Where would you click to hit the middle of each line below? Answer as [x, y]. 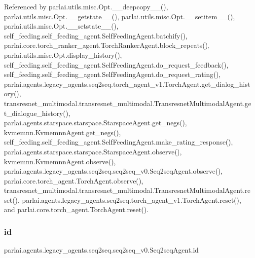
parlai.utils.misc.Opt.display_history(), [63, 55]
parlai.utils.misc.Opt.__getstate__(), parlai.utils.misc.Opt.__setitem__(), [120, 16]
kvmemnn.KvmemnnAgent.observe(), [60, 161]
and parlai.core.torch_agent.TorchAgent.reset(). [76, 209]
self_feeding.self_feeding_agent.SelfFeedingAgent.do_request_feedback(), [116, 64]
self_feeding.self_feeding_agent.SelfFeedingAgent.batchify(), [96, 35]
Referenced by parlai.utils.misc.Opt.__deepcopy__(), [86, 6]
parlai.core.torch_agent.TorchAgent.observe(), [74, 180]
